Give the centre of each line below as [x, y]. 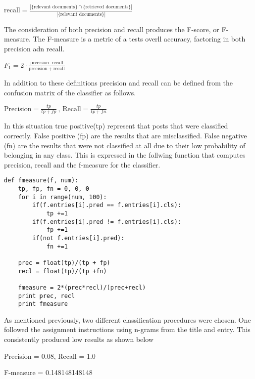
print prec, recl [47, 296]
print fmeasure [43, 304]
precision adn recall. [34, 48]
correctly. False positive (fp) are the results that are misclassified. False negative [126, 135]
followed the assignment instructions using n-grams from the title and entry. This [127, 329]
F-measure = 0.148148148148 [48, 372]
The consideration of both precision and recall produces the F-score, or [112, 29]
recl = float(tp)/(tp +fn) [62, 271]
